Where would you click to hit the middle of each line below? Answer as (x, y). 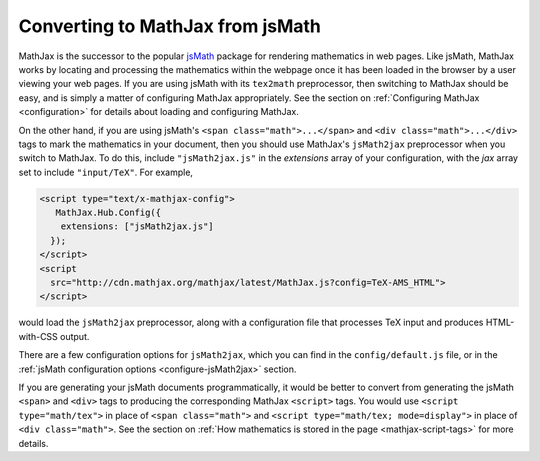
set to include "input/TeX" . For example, (106, 172)
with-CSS (38, 336)
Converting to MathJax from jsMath (170, 26)
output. (75, 336)
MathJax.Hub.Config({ (108, 213)
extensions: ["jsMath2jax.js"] (137, 226)
